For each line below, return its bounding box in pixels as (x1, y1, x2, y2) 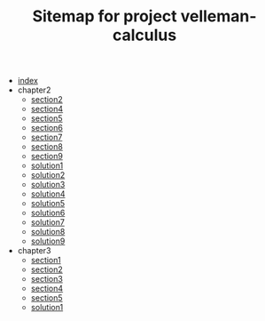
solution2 (30, 170, 66, 181)
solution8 (30, 227, 66, 237)
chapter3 (17, 245, 51, 256)
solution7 (30, 217, 65, 228)
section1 (30, 255, 61, 266)
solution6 (30, 207, 66, 219)
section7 (30, 132, 63, 143)
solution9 (30, 236, 66, 246)
